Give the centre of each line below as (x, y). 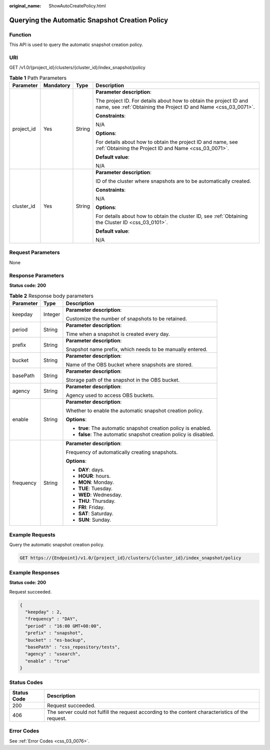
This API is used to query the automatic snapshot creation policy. (76, 45)
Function (20, 35)
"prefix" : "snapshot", (54, 633)
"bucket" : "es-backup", (55, 640)
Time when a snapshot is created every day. (118, 334)
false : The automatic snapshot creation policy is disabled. (146, 434)
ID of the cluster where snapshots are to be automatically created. (173, 181)
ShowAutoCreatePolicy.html (77, 6)
